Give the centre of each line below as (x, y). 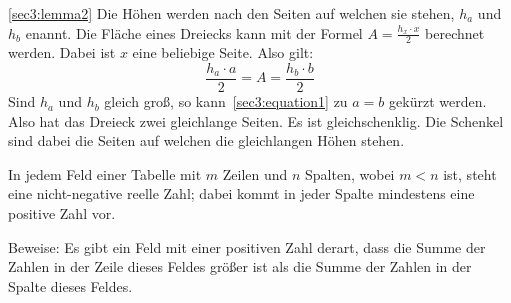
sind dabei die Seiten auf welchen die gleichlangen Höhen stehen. (206, 140)
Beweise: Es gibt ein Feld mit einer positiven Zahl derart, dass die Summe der (247, 246)
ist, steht (470, 173)
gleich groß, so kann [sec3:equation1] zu (226, 101)
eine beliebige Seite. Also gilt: (223, 52)
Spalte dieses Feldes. (70, 285)
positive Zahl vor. (62, 213)
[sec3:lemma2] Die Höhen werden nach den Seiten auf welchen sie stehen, (231, 13)
